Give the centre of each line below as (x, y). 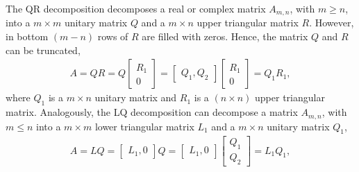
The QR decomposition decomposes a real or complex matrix (136, 8)
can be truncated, (43, 50)
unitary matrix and (136, 97)
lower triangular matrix (144, 126)
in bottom (27, 36)
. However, (332, 23)
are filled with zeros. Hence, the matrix (225, 36)
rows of (113, 36)
